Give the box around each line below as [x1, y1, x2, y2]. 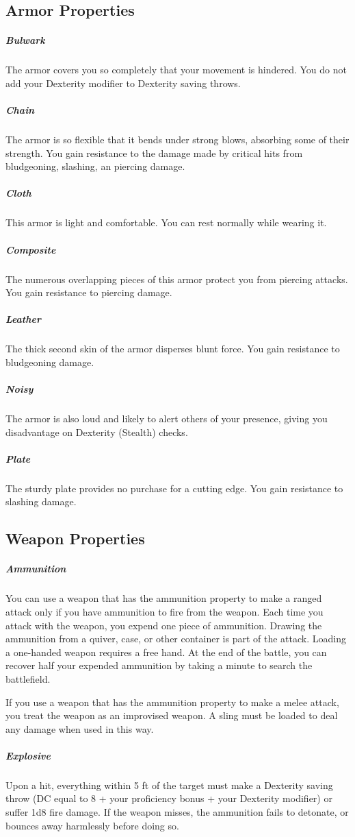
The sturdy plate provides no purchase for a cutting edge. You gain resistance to [5, 481, 343, 495]
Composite [5, 242, 56, 256]
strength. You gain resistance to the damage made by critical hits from [5, 145, 303, 160]
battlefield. [5, 671, 51, 686]
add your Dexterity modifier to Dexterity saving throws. [5, 75, 241, 90]
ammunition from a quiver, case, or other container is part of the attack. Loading [5, 631, 346, 646]
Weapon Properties [5, 528, 145, 549]
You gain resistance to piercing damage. [5, 285, 172, 300]
